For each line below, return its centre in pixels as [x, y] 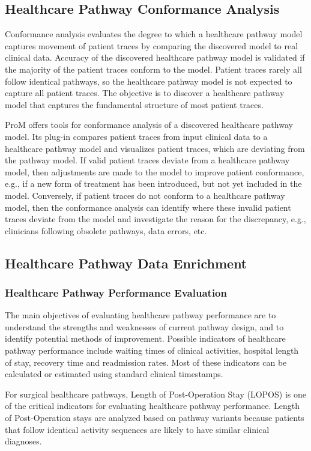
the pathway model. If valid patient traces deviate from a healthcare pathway [147, 160]
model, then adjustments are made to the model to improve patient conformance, [155, 171]
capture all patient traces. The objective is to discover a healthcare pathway [145, 93]
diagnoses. [23, 441]
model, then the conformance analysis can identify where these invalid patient [148, 207]
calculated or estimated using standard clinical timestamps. [114, 374]
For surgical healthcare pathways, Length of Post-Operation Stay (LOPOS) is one [155, 394]
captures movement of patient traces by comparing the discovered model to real [152, 45]
